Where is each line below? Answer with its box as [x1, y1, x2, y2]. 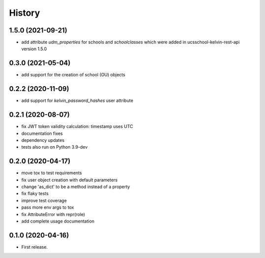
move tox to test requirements [21, 170, 82, 176]
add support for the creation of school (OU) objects [21, 72, 126, 78]
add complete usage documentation [21, 218, 95, 224]
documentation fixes [21, 130, 63, 136]
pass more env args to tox [21, 204, 74, 210]
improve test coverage [21, 197, 67, 203]
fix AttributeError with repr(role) [21, 211, 85, 217]
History [9, 7, 40, 18]
